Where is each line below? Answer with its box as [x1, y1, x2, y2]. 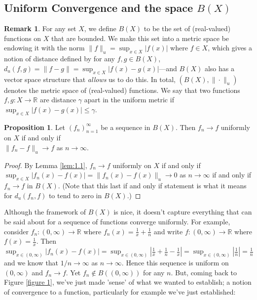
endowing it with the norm [4, 43, 85, 53]
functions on [4, 33, 41, 43]
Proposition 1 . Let [4, 122, 66, 132]
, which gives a [208, 43, 253, 53]
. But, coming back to [171, 267, 237, 277]
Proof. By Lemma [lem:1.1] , [4, 160, 87, 170]
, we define [84, 23, 116, 34]
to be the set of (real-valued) [144, 23, 231, 34]
